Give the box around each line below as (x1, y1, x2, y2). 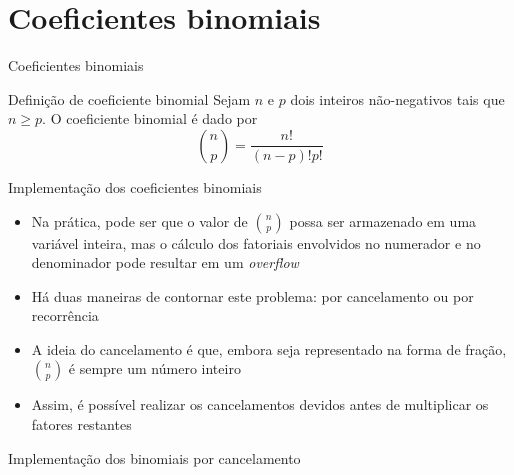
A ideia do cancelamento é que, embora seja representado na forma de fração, (31, 338, 507, 359)
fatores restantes (31, 414, 132, 435)
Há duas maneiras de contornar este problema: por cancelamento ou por (31, 285, 474, 306)
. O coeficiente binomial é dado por (42, 108, 258, 129)
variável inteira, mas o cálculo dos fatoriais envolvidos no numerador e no (31, 232, 481, 253)
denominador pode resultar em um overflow (31, 252, 299, 273)
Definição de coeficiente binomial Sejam (8, 88, 251, 109)
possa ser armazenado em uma (289, 210, 477, 231)
